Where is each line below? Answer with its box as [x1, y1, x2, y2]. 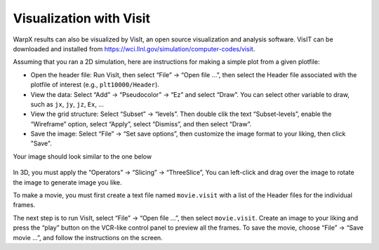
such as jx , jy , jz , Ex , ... [30, 100, 105, 108]
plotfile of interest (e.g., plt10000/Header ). [30, 81, 159, 89]
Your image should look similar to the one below [13, 152, 152, 161]
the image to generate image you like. [13, 178, 122, 186]
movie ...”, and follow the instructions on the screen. [13, 233, 163, 242]
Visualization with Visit [13, 11, 151, 26]
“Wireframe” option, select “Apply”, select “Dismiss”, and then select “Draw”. [30, 119, 252, 128]
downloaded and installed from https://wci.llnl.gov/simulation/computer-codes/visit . [13, 44, 255, 53]
